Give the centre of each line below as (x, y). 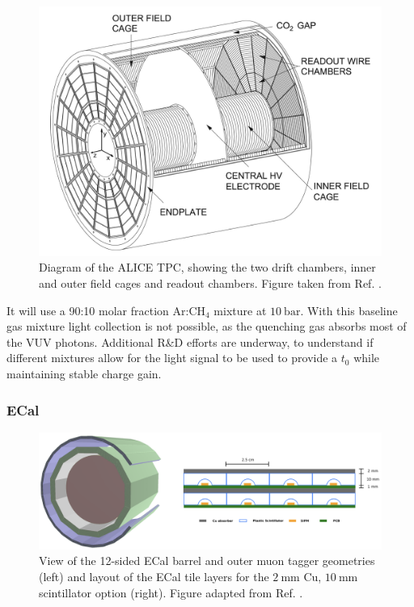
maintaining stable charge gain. (84, 374)
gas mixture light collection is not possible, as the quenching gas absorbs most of (207, 326)
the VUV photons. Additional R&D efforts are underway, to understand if (190, 341)
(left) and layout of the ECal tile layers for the (154, 576)
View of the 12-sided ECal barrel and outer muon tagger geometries (207, 561)
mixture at (240, 310)
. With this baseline (349, 310)
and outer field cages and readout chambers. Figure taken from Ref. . (210, 283)
